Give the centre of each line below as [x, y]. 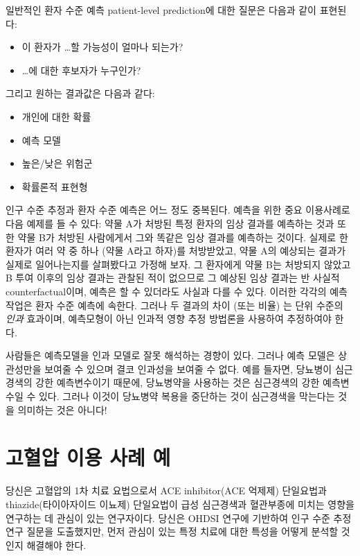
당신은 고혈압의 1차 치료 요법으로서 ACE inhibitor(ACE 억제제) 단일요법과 [166, 490]
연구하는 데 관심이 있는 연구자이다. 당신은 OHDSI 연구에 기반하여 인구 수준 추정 [179, 518]
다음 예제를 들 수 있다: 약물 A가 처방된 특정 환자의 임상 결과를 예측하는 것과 [170, 223]
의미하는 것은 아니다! [62, 409]
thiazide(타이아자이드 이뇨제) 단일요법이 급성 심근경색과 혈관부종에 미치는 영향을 [180, 504]
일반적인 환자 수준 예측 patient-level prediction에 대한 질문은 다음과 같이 [161, 10]
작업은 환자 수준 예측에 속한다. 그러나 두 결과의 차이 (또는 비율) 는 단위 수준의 [174, 305]
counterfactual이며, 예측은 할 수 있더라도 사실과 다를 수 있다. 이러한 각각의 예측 [177, 291]
